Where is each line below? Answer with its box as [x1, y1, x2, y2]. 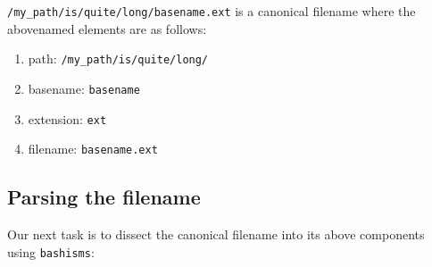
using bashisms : [7, 242, 95, 261]
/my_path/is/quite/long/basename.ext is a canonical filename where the [7, 2, 416, 20]
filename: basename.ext [28, 139, 158, 158]
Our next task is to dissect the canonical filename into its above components [7, 225, 425, 244]
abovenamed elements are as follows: [7, 19, 207, 38]
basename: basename [28, 79, 140, 97]
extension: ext [28, 109, 107, 128]
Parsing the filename [7, 183, 201, 211]
